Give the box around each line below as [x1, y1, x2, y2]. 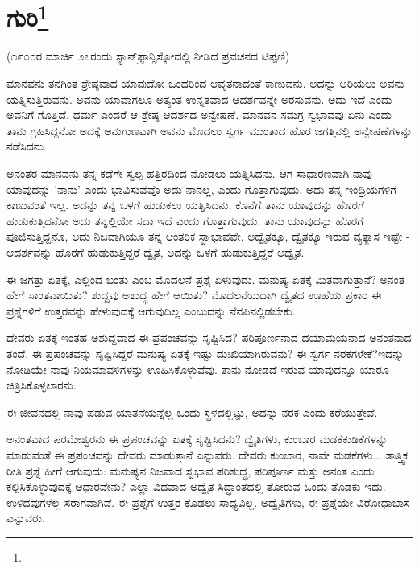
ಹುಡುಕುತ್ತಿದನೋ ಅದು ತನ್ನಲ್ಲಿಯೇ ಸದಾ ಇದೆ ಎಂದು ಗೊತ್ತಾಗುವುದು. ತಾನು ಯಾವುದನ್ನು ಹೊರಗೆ [6, 212, 364, 228]
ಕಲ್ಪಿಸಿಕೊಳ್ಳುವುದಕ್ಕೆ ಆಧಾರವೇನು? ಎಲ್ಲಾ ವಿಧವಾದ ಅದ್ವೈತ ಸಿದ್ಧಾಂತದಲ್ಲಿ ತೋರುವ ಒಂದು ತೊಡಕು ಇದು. [6, 478, 386, 495]
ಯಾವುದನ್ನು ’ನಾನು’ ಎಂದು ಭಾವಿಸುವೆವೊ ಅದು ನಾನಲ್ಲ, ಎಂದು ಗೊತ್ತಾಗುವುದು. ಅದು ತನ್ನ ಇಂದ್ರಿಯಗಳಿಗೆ [6, 180, 397, 197]
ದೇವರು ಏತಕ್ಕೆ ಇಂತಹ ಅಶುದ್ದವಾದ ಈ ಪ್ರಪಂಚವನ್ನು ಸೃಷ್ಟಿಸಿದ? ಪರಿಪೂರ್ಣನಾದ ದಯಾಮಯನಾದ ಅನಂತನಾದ [6, 329, 412, 346]
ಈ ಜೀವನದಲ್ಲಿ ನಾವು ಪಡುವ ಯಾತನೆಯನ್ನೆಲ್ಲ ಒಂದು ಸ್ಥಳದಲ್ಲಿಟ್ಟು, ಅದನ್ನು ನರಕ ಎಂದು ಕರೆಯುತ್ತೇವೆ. [6, 403, 378, 420]
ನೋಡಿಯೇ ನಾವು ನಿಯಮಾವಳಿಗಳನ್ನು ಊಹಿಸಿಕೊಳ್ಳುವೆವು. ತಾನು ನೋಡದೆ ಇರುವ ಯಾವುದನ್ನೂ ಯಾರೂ [6, 360, 389, 377]
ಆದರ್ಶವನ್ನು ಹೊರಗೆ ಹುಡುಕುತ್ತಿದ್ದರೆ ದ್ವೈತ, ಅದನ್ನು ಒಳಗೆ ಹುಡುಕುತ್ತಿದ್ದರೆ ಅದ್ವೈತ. [6, 243, 305, 260]
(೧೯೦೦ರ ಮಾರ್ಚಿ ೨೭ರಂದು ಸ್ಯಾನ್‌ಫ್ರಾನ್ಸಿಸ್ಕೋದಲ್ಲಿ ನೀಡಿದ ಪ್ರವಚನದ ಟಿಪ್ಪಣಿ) [6, 47, 290, 64]
